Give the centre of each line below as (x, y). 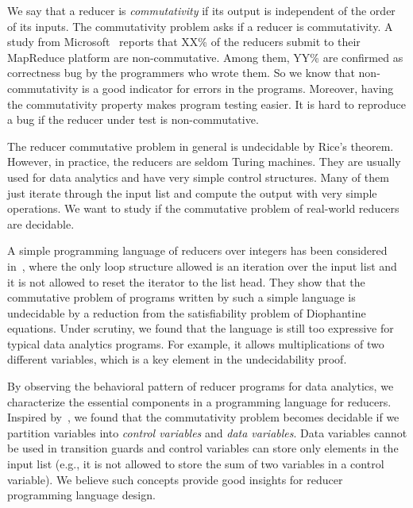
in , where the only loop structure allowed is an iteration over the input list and (202, 266)
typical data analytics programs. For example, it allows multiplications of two (196, 343)
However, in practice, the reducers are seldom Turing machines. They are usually (204, 162)
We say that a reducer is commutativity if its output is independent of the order (201, 10)
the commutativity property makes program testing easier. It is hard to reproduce (206, 104)
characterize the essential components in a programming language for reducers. (199, 401)
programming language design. (81, 495)
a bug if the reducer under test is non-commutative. (133, 119)
